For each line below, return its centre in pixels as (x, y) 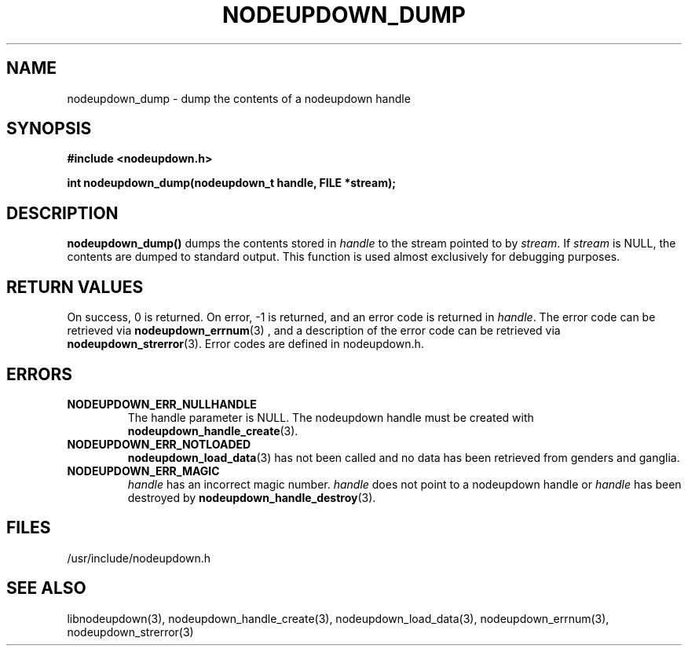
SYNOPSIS (49, 129)
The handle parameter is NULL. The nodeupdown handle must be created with (331, 417)
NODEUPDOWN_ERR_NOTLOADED (159, 444)
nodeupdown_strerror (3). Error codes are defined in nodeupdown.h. (245, 344)
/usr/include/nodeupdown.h (139, 558)
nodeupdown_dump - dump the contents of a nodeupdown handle (239, 98)
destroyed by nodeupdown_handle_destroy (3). (252, 497)
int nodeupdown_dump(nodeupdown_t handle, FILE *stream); (232, 183)
